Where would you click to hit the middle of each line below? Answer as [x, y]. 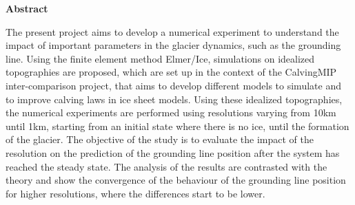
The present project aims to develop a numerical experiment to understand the [172, 31]
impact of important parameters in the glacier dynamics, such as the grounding [173, 45]
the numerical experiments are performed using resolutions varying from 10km [171, 112]
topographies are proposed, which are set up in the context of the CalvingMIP [171, 72]
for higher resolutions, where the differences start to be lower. [135, 193]
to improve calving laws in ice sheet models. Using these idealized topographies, [174, 99]
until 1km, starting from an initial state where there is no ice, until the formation [177, 126]
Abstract [27, 8]
